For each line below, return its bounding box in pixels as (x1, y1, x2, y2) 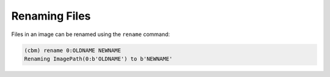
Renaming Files (11, 9, 91, 23)
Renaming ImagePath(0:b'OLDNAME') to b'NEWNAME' (24, 55, 173, 62)
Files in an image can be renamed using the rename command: (11, 31, 170, 38)
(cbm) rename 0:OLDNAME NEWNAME (24, 46, 122, 54)
